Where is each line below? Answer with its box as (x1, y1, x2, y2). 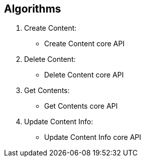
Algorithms (4, 3, 61, 15)
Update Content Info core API (44, 133, 141, 142)
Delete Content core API (44, 70, 124, 79)
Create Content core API (44, 39, 125, 48)
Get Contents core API (44, 102, 118, 111)
